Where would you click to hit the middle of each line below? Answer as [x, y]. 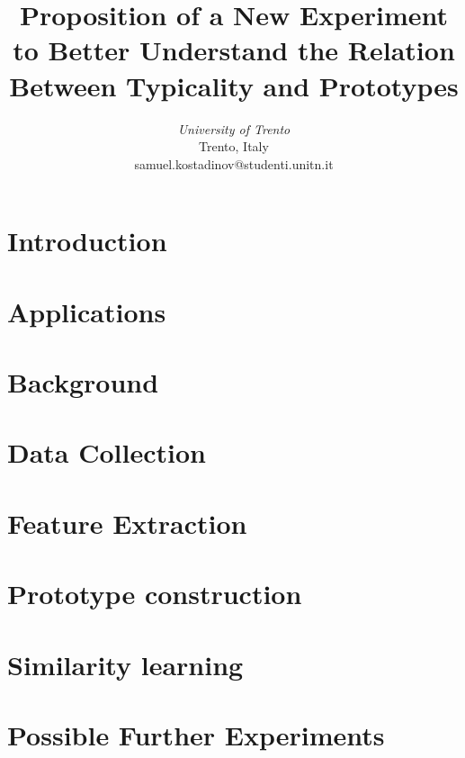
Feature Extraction [127, 523]
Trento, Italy [234, 146]
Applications [87, 311]
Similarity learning [125, 664]
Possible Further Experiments [196, 734]
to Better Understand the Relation [234, 50]
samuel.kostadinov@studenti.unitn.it [234, 163]
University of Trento [234, 128]
